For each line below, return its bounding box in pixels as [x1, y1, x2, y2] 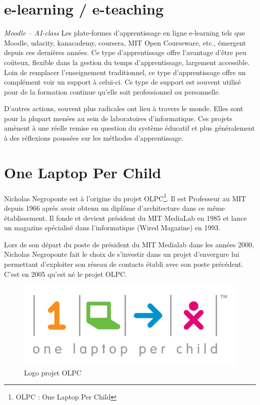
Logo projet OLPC [24, 367, 81, 377]
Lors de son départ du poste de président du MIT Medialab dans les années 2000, [4, 239, 254, 249]
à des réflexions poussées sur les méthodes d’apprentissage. [4, 133, 183, 143]
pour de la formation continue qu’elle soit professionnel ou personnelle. [4, 86, 220, 97]
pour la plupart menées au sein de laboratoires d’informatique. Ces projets [4, 113, 232, 123]
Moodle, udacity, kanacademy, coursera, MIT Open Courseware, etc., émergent [4, 37, 246, 48]
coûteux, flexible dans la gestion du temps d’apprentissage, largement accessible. [4, 57, 250, 67]
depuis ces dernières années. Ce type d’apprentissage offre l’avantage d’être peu [4, 47, 246, 58]
